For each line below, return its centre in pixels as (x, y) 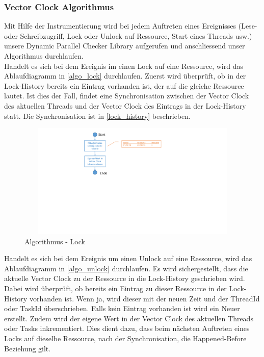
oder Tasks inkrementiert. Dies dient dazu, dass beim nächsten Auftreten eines (127, 328)
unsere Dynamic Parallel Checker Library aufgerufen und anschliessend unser (125, 46)
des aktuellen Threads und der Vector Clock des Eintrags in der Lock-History (125, 105)
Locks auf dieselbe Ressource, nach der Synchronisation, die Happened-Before (125, 338)
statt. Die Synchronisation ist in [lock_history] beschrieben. (97, 116)
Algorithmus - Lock (55, 241)
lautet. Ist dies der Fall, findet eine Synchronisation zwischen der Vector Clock (127, 96)
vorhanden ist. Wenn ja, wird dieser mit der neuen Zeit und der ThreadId (144, 298)
